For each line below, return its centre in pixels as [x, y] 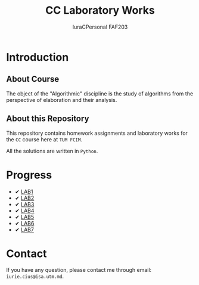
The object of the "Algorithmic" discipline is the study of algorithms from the [100, 94]
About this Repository [48, 119]
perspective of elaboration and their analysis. [62, 100]
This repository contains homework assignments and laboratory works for [97, 133]
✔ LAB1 [24, 191]
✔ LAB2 [24, 198]
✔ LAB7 [24, 230]
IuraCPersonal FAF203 [100, 27]
